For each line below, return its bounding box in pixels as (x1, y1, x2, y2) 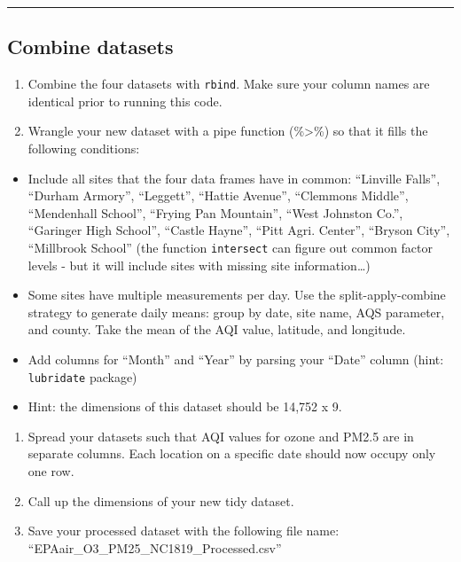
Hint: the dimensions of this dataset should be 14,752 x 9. (27, 397, 342, 416)
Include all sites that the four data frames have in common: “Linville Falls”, (27, 168, 441, 187)
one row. (27, 462, 74, 480)
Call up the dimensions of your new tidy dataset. (27, 491, 294, 510)
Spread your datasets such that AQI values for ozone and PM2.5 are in (27, 426, 414, 445)
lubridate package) (27, 367, 137, 386)
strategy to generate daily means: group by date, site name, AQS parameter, (27, 302, 445, 321)
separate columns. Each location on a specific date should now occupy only (27, 444, 436, 463)
